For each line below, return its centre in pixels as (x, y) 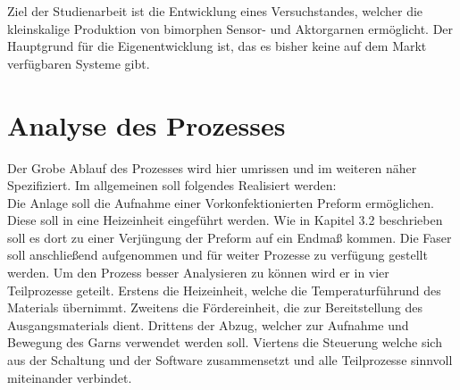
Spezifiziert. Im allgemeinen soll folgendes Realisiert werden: (172, 185)
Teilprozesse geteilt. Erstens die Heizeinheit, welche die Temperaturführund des (224, 290)
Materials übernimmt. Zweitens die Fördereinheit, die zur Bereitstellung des (215, 307)
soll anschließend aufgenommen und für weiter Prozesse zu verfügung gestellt (217, 255)
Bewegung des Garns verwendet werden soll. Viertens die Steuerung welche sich (225, 342)
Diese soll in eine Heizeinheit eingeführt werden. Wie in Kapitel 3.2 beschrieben (225, 220)
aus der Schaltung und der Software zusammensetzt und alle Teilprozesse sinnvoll (230, 360)
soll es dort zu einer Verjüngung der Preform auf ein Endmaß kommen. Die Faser (230, 237)
